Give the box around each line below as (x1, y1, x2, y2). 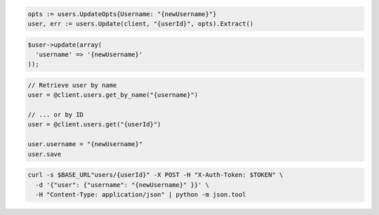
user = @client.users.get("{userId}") (27, 120, 161, 129)
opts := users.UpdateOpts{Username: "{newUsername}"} (27, 10, 217, 18)
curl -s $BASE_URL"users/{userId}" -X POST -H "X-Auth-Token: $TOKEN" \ (27, 171, 284, 179)
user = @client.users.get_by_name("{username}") (27, 91, 199, 99)
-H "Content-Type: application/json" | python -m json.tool (35, 190, 246, 199)
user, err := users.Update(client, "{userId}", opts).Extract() (27, 20, 254, 27)
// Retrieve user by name (27, 81, 117, 89)
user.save (27, 150, 62, 158)
